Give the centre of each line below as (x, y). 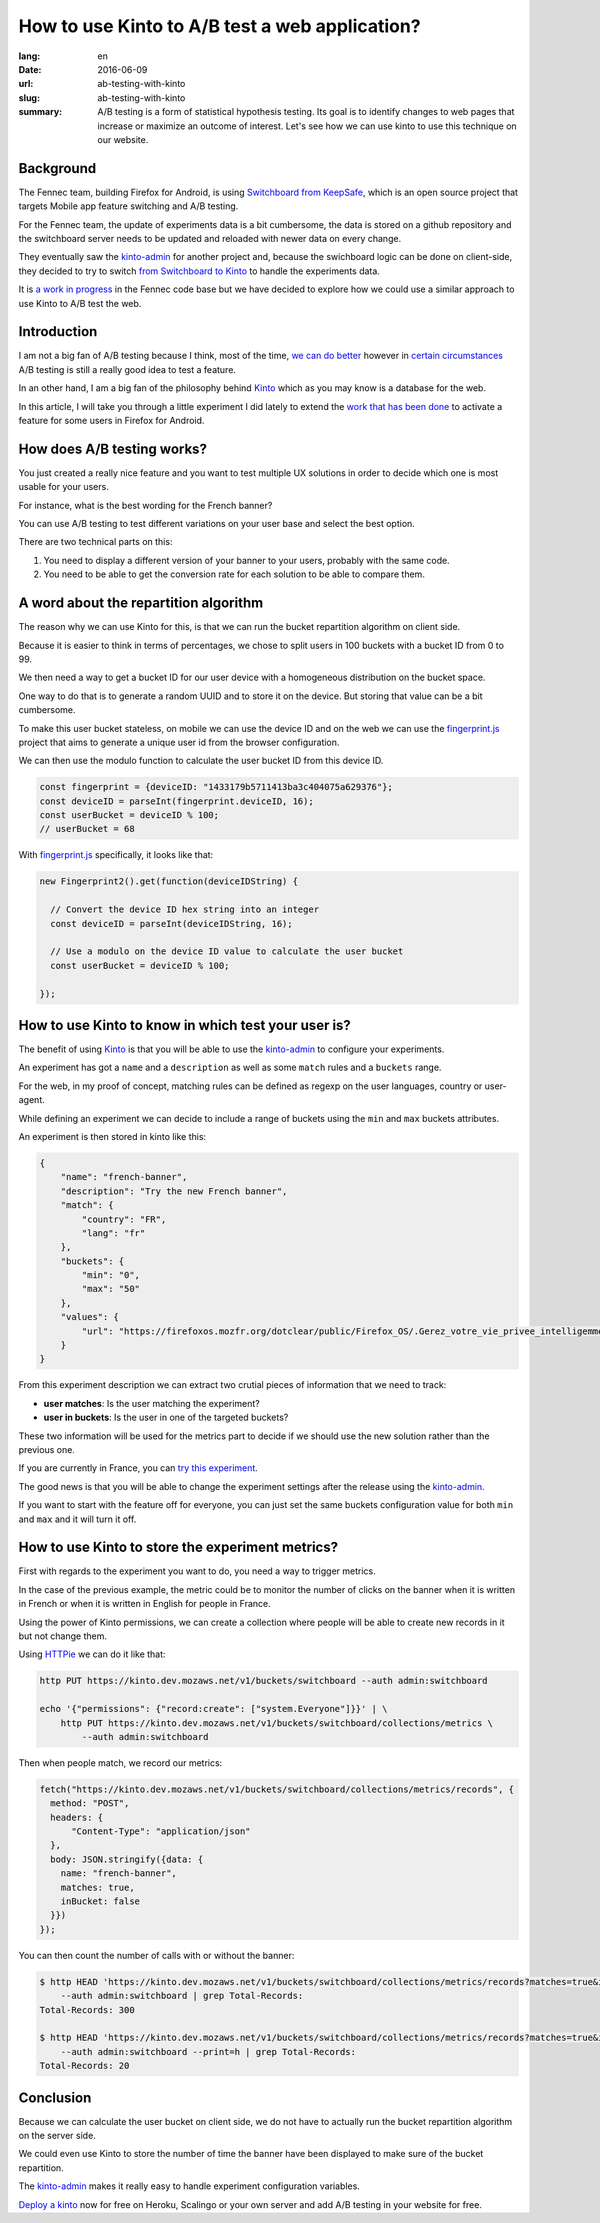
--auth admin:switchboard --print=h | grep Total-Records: (208, 2051)
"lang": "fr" (113, 1233)
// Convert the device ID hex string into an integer (185, 909)
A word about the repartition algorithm (141, 603)
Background (57, 168)
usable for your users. (63, 487)
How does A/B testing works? (112, 448)
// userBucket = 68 (87, 829)
